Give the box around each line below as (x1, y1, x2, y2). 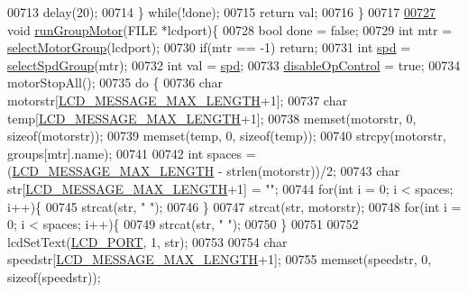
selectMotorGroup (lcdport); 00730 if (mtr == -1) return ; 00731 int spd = (7, 38, 411, 57)
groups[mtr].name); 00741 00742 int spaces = (7, 143, 256, 162)
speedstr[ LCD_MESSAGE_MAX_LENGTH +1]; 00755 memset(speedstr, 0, (7, 250, 432, 269)
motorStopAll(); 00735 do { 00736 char (7, 73, 223, 92)
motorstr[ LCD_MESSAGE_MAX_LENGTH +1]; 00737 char (7, 90, 347, 109)
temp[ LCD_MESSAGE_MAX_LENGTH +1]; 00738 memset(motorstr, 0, (7, 108, 417, 127)
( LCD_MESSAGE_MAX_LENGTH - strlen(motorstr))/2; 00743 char (7, 161, 400, 180)
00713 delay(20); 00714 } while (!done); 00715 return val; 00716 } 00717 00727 (7, 3, 436, 21)
